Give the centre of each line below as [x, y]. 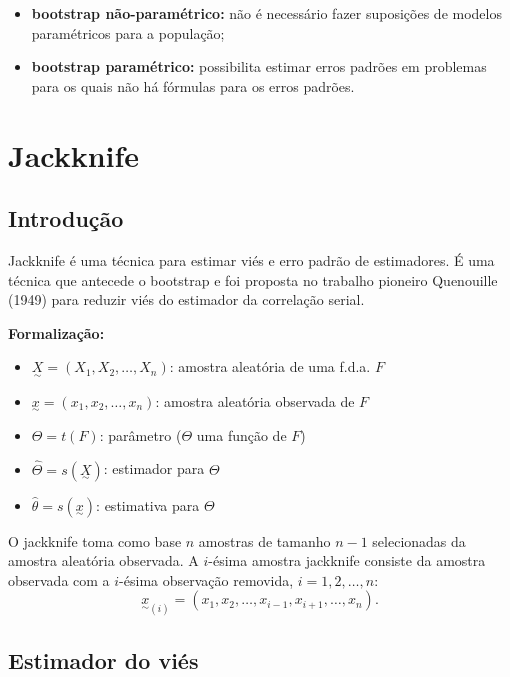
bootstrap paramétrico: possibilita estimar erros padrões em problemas [259, 66]
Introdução [66, 218]
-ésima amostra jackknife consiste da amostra [347, 560]
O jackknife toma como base [95, 540]
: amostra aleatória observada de [255, 400]
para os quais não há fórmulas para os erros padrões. [193, 85]
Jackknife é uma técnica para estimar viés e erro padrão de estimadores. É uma [251, 259]
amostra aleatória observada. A [103, 560]
